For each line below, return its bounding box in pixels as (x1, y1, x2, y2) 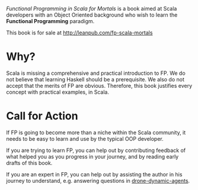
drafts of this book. (6, 159, 53, 166)
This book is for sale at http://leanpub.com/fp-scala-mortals (6, 29, 153, 36)
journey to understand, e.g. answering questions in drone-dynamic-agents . (6, 177, 190, 184)
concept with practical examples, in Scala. (6, 88, 110, 96)
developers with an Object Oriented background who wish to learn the (6, 11, 178, 18)
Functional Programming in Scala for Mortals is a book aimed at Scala (6, 5, 177, 12)
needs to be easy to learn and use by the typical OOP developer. (6, 135, 164, 142)
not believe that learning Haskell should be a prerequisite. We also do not (6, 75, 185, 83)
